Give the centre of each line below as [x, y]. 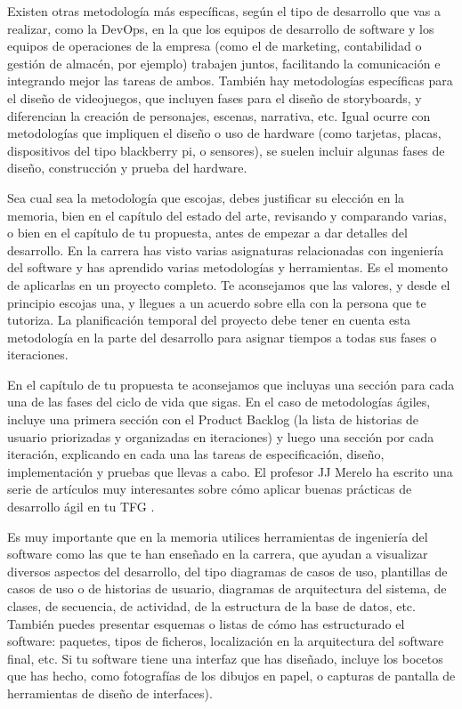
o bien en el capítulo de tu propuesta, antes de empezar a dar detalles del [207, 233]
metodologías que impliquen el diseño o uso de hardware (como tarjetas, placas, [224, 133]
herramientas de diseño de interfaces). [110, 693]
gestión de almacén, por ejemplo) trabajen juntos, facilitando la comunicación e [224, 63]
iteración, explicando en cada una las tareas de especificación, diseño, [196, 454]
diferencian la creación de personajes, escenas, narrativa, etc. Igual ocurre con [219, 115]
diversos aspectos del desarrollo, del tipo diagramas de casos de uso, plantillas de [227, 571]
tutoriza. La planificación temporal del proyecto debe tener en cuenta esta [209, 320]
